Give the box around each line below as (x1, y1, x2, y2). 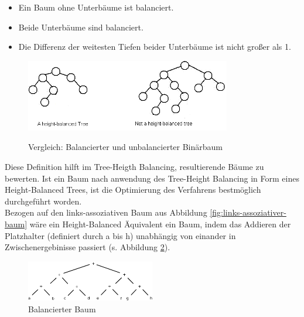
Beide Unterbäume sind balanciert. (18, 21, 144, 33)
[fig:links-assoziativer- (210, 206, 286, 219)
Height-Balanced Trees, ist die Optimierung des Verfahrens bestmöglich (5, 183, 261, 196)
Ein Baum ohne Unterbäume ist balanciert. (18, 1, 174, 13)
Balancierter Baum (28, 302, 96, 315)
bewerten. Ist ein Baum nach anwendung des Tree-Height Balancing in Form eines (5, 172, 299, 184)
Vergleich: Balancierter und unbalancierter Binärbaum (28, 141, 223, 153)
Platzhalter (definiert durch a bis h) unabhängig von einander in (5, 229, 236, 241)
